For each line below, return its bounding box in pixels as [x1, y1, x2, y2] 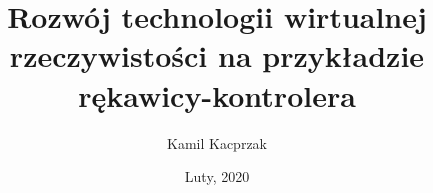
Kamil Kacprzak [167, 132, 267, 153]
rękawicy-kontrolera [78, 74, 356, 115]
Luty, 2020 [184, 166, 250, 187]
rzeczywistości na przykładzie [9, 35, 425, 76]
